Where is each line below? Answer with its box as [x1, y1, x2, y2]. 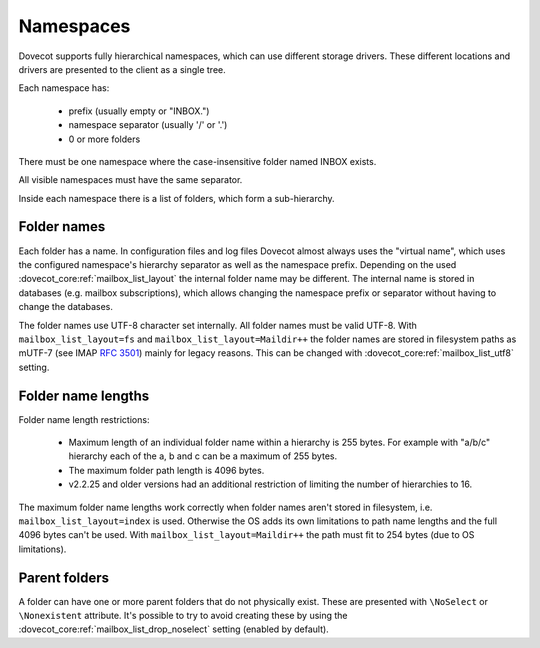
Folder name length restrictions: [18, 413, 150, 425]
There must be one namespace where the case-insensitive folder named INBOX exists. [18, 155, 377, 167]
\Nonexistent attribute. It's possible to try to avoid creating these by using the [18, 610, 349, 622]
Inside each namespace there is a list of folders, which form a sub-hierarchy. [18, 192, 335, 204]
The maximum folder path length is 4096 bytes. [68, 464, 265, 476]
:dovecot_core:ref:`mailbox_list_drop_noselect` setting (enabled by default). [18, 623, 329, 635]
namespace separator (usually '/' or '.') [68, 119, 228, 131]
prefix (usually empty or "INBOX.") [68, 105, 210, 117]
